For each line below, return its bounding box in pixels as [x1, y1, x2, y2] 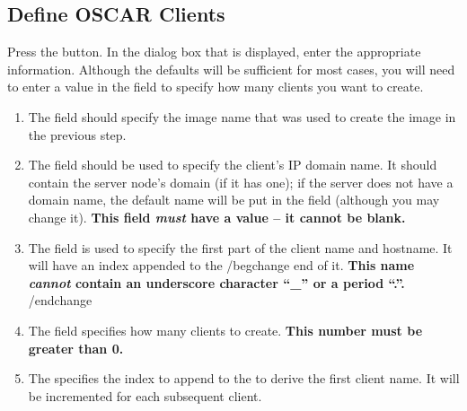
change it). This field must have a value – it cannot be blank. [28, 207, 406, 226]
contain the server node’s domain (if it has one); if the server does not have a [28, 172, 454, 191]
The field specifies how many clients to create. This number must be [28, 320, 423, 339]
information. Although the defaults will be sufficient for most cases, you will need [7, 59, 455, 78]
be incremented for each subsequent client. [28, 386, 262, 405]
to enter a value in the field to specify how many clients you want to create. [7, 77, 424, 96]
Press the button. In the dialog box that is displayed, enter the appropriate [7, 42, 421, 61]
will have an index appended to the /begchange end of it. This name [28, 256, 415, 275]
